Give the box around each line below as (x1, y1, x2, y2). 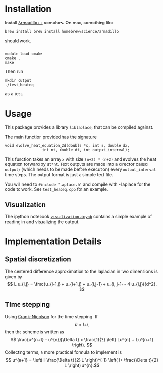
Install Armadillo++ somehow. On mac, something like (5, 20, 113, 25)
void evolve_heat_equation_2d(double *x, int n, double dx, (5, 143, 130, 148)
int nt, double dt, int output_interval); (42, 147, 130, 152)
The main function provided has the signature (5, 134, 97, 140)
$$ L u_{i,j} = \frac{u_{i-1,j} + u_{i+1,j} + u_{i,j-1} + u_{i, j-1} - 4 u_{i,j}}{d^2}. (7, 281, 157, 287)
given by (5, 273, 23, 280)
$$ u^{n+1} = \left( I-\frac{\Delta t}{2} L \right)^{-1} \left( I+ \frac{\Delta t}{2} (5, 357, 159, 363)
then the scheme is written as (5, 329, 64, 335)
